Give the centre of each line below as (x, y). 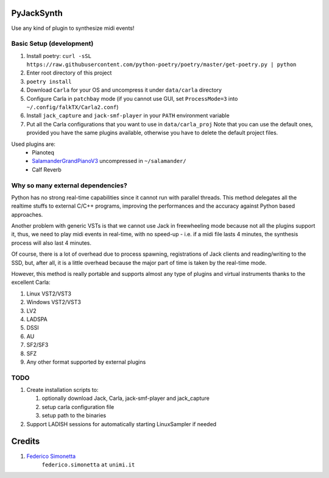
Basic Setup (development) (52, 44)
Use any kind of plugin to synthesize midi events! (73, 28)
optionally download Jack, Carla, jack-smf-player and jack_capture (126, 398)
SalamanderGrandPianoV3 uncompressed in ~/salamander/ (109, 161)
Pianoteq (43, 152)
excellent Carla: (31, 282)
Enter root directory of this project (69, 73)
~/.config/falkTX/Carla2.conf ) (73, 107)
